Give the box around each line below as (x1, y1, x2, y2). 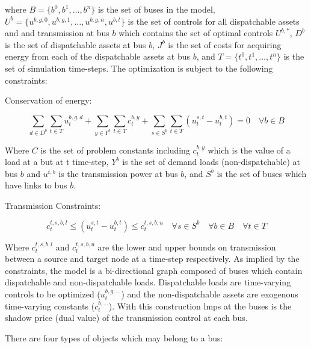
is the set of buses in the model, (97, 3, 215, 15)
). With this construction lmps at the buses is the (108, 299, 292, 312)
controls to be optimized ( (5, 287, 100, 300)
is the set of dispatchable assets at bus (5, 38, 146, 51)
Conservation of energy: (5, 94, 92, 107)
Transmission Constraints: (5, 199, 101, 212)
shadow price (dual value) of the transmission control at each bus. (5, 311, 248, 324)
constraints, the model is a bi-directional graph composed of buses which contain (5, 264, 303, 276)
